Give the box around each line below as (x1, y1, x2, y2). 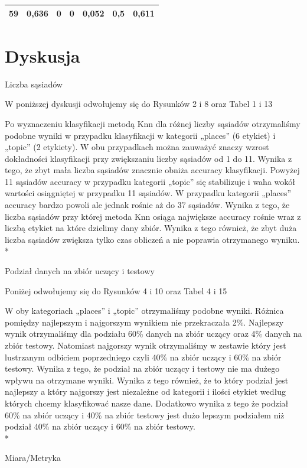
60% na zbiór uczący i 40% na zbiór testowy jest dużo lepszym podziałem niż (5, 408, 285, 421)
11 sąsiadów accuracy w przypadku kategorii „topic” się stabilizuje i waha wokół (5, 175, 295, 187)
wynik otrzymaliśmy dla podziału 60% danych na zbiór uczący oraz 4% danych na (5, 327, 302, 340)
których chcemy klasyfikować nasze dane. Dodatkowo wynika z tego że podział (5, 396, 289, 409)
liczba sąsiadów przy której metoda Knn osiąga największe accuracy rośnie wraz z (5, 210, 301, 222)
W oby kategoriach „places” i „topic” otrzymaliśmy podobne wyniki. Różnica (5, 304, 284, 317)
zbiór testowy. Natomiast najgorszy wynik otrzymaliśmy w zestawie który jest (5, 339, 286, 351)
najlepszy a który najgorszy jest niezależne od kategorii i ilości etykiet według (5, 385, 286, 398)
